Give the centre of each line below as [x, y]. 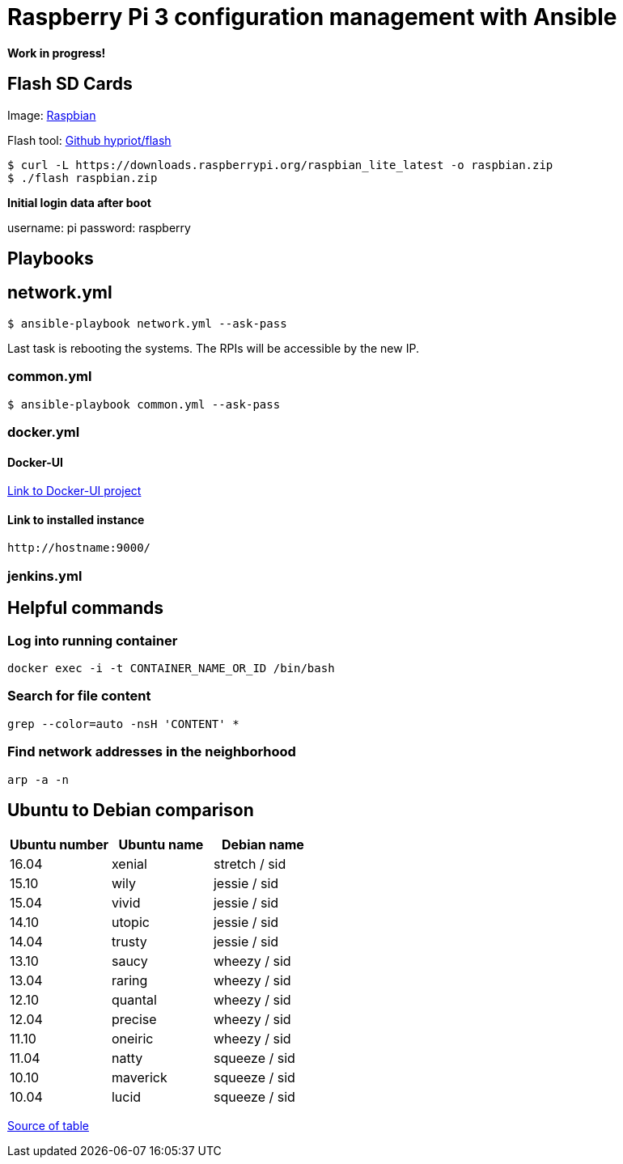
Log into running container [93, 640]
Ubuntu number [59, 845]
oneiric [132, 1039]
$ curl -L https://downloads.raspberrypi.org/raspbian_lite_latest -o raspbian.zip [280, 165]
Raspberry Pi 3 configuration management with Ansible [312, 17]
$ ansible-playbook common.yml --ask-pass [144, 404]
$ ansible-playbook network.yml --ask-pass [147, 323]
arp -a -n [38, 779]
